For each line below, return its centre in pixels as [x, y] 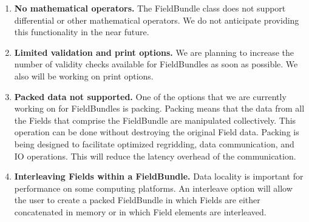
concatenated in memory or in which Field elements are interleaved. [140, 211]
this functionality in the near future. [82, 32]
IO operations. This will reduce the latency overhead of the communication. [155, 156]
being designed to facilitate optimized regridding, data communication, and [154, 143]
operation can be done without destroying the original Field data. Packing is [157, 132]
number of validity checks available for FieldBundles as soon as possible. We [156, 64]
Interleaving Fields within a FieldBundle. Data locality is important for [159, 176]
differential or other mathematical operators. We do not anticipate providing [157, 20]
